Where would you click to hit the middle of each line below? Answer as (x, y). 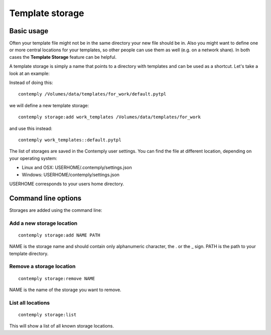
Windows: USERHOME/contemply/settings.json (71, 175)
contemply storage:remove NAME (57, 278)
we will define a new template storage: (49, 105)
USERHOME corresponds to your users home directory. (67, 184)
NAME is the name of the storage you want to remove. (65, 290)
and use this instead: (31, 128)
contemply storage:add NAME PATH (59, 235)
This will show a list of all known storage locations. (62, 326)
